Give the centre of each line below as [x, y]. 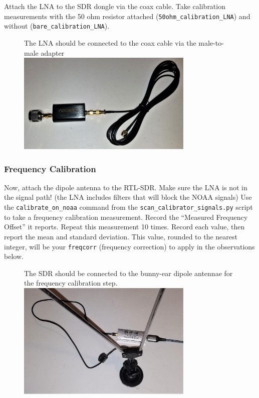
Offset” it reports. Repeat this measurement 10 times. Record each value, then [124, 227]
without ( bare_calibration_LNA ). [57, 26]
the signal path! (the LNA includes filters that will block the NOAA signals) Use [128, 197]
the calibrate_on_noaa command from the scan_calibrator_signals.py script [128, 207]
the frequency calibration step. [71, 283]
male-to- [211, 42]
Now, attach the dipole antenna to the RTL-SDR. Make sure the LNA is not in [126, 187]
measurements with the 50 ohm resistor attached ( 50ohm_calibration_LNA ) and [127, 16]
